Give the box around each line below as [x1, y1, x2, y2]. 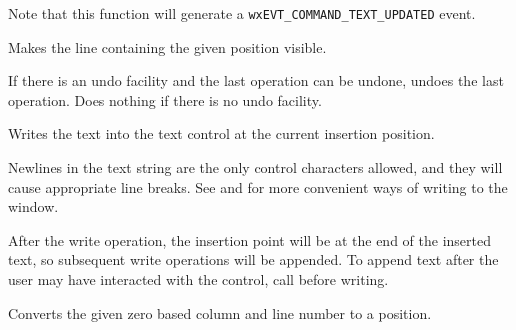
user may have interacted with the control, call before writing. [8, 269, 389, 289]
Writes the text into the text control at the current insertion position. [8, 123, 435, 144]
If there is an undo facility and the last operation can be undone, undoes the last [8, 70, 504, 91]
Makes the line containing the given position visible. [8, 36, 327, 57]
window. [8, 196, 59, 217]
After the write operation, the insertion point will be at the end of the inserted [8, 229, 491, 250]
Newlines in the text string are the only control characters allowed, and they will [8, 157, 503, 178]
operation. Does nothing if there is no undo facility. [8, 89, 322, 110]
